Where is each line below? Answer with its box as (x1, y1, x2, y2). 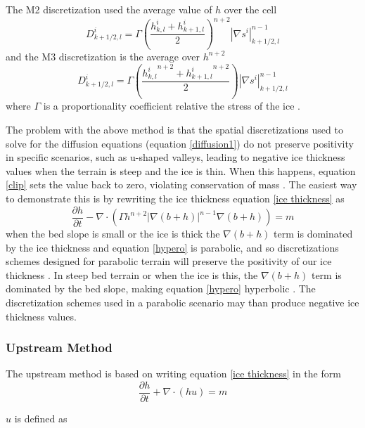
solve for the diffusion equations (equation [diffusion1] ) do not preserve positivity (6, 136, 354, 150)
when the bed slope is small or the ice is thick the (6, 226, 220, 240)
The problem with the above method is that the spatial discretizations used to (6, 122, 343, 136)
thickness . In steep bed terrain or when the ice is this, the (6, 267, 258, 282)
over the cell (224, 2, 277, 16)
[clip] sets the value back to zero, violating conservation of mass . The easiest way (6, 177, 357, 192)
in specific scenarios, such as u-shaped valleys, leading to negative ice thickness (6, 150, 345, 164)
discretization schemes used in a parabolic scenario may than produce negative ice (6, 294, 359, 309)
